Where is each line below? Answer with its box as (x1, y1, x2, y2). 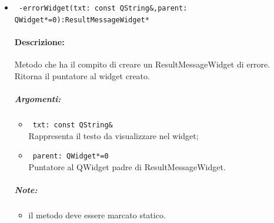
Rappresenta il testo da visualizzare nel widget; (28, 129, 199, 141)
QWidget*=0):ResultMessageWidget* (14, 15, 149, 24)
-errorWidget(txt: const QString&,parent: (18, 4, 188, 12)
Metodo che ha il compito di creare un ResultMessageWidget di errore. (14, 58, 270, 70)
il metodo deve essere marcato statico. (28, 208, 166, 221)
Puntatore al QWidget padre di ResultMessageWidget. (28, 160, 226, 173)
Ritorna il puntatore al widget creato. (14, 69, 150, 82)
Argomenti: (14, 92, 61, 104)
